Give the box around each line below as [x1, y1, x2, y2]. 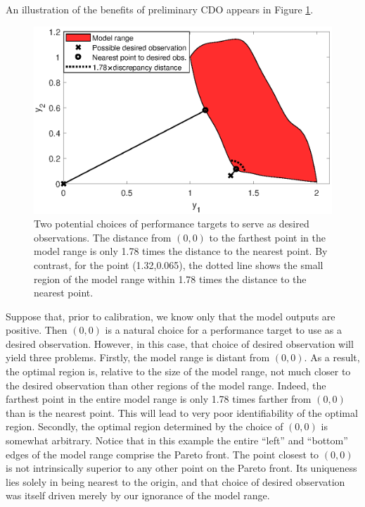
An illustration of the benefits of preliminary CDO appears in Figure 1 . [6, 2, 314, 16]
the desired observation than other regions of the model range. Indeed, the [6, 377, 326, 392]
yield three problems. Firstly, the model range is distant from [6, 350, 270, 365]
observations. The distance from [34, 230, 172, 244]
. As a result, [304, 350, 360, 365]
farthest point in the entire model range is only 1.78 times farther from [6, 392, 312, 406]
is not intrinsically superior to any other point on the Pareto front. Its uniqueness [6, 461, 357, 475]
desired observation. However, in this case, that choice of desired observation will [6, 336, 354, 351]
